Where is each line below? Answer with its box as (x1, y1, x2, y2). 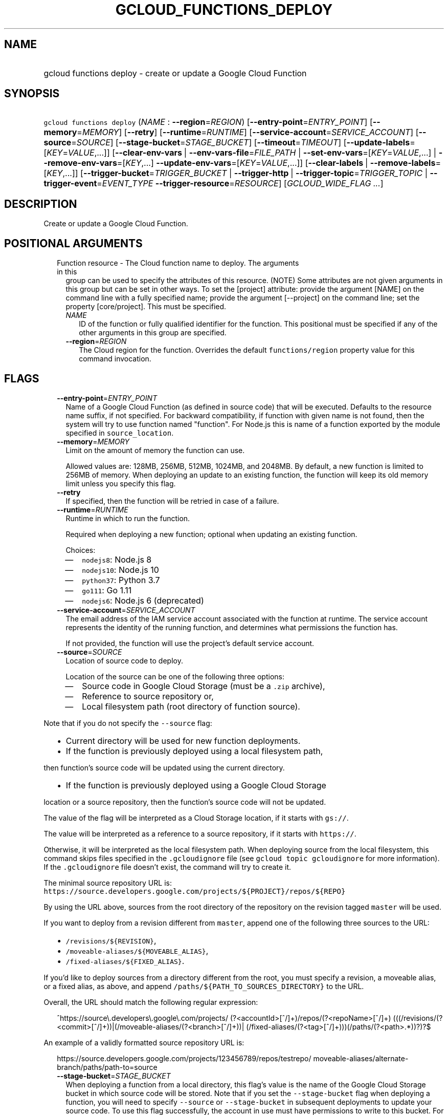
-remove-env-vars (43, 158, 117, 168)
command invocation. (79, 354, 151, 363)
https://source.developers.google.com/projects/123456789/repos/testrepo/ (57, 1054, 311, 1063)
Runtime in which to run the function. (65, 513, 190, 523)
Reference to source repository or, (82, 691, 214, 701)
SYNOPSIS (4, 87, 60, 100)
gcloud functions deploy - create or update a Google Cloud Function (43, 68, 307, 78)
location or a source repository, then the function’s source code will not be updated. (43, 797, 326, 806)
